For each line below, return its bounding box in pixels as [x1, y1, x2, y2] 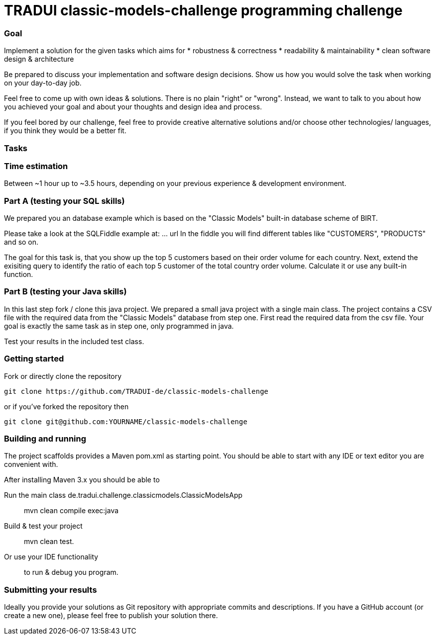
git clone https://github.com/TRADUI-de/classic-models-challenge [4, 387, 269, 395]
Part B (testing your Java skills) [4, 286, 127, 297]
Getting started [4, 354, 64, 364]
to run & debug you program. [24, 568, 118, 577]
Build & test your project [4, 522, 83, 531]
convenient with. [4, 460, 58, 469]
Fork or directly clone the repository [4, 371, 122, 380]
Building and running [4, 433, 87, 444]
